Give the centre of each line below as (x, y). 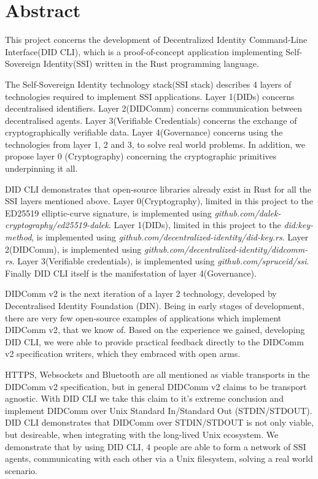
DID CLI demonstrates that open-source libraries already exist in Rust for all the (158, 189)
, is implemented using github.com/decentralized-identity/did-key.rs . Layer (170, 237)
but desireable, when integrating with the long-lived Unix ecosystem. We (142, 434)
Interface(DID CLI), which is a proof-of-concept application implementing (144, 51)
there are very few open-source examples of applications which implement (143, 317)
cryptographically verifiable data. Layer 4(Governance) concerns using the (144, 132)
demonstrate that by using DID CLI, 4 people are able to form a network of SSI (156, 446)
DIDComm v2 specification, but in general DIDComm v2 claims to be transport (156, 386)
